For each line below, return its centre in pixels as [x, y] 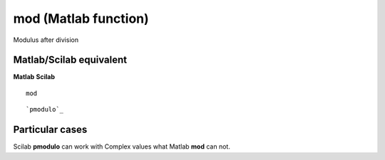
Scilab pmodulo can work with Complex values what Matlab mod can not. [122, 146]
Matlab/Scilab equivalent [70, 60]
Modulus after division [46, 40]
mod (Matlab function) [81, 18]
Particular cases [50, 130]
